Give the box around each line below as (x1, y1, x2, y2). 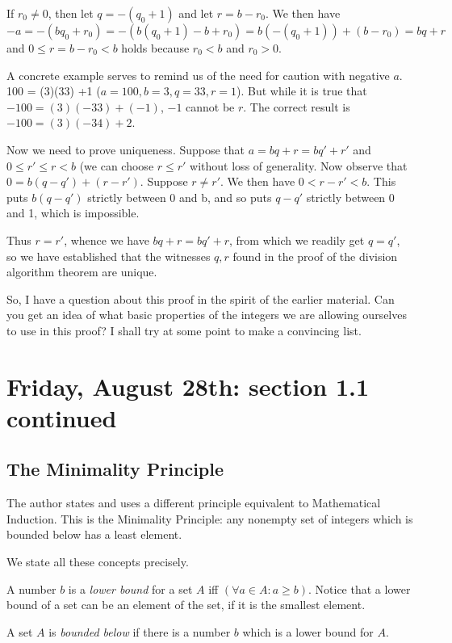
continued (6, 401, 117, 434)
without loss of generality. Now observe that (190, 157, 408, 174)
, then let (48, 5, 94, 21)
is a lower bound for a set (68, 580, 193, 597)
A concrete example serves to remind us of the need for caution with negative (6, 66, 390, 83)
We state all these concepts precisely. (6, 553, 189, 570)
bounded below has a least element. (6, 526, 182, 543)
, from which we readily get (229, 231, 365, 248)
